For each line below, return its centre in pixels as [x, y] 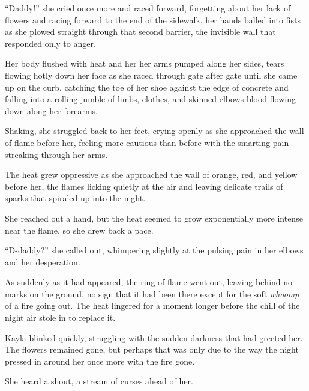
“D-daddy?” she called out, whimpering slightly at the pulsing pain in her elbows [154, 250]
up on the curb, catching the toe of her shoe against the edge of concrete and [147, 87]
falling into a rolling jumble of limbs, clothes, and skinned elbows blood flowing [150, 99]
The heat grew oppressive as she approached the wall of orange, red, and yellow [151, 174]
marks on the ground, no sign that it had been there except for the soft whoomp [152, 293]
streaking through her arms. [56, 154]
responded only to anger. [50, 43]
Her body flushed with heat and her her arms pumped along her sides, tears [145, 63]
